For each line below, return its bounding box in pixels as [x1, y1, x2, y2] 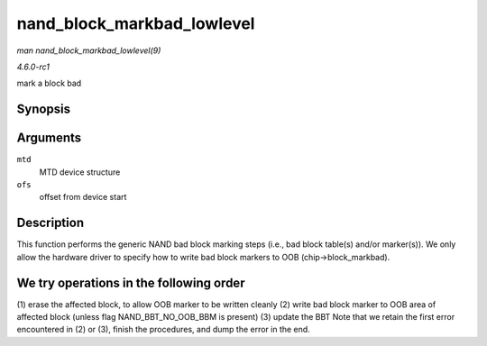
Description [16, 215, 85, 231]
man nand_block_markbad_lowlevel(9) [16, 45, 161, 56]
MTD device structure [39, 167, 121, 178]
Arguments [16, 131, 82, 146]
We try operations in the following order [16, 275, 245, 290]
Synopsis [16, 102, 71, 117]
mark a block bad [16, 77, 82, 89]
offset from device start [39, 192, 127, 203]
